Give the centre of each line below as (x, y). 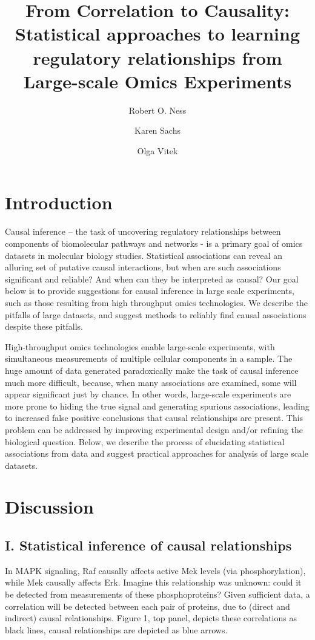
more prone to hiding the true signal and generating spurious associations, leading (157, 406)
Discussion (49, 507)
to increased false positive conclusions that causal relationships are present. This (154, 418)
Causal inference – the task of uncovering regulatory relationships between (143, 231)
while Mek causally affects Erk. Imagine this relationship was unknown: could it (153, 582)
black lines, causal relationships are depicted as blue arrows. (116, 629)
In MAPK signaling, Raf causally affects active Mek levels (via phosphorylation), (155, 570)
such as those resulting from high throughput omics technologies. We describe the (157, 302)
